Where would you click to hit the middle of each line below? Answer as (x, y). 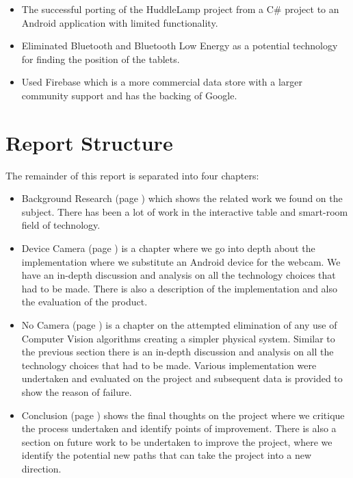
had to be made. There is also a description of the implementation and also (179, 288)
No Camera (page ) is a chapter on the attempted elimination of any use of (179, 325)
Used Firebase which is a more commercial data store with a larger (162, 82)
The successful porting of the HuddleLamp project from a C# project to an (180, 9)
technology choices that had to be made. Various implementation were (169, 365)
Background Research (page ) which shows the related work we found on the (182, 198)
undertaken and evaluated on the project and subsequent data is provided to (182, 378)
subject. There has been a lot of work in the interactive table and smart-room (185, 211)
